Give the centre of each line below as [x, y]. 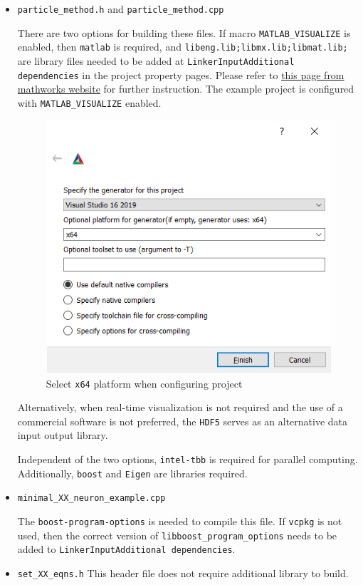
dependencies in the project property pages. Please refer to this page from [181, 74]
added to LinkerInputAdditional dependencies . [126, 549]
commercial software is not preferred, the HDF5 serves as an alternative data [183, 421]
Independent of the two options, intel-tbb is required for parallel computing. [188, 459]
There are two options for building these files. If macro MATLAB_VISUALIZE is [184, 32]
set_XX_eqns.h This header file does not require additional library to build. [183, 573]
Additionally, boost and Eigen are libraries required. [132, 473]
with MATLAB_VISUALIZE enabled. [89, 102]
